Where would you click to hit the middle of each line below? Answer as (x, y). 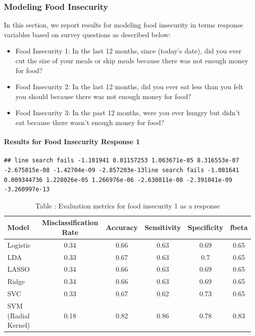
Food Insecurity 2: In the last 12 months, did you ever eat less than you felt (129, 87)
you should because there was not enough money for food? (103, 96)
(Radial (19, 315)
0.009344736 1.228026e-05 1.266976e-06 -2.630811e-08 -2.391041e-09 (118, 180)
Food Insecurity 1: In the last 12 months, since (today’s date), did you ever (128, 51)
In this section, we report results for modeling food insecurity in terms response (124, 25)
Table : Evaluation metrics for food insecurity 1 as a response (127, 205)
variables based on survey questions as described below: (87, 34)
